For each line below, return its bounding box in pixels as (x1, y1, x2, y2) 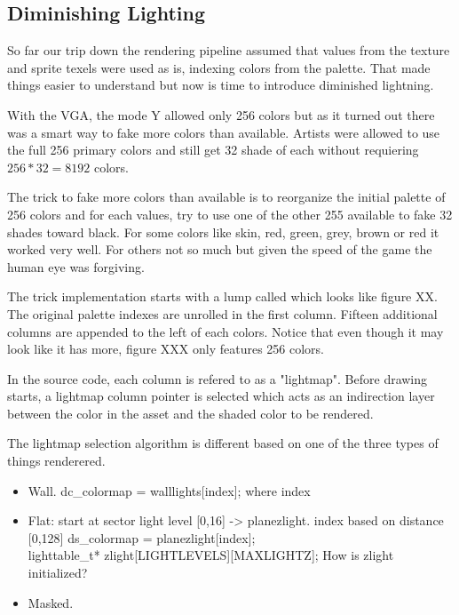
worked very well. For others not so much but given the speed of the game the (7, 240, 432, 259)
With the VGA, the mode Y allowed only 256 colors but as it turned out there (7, 105, 435, 124)
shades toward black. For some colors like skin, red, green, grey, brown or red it (7, 222, 439, 241)
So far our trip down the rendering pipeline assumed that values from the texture (7, 41, 450, 60)
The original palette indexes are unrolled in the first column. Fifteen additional (7, 304, 438, 323)
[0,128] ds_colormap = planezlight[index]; (28, 528, 256, 547)
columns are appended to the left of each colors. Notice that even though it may (7, 322, 444, 340)
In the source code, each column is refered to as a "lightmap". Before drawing (7, 369, 428, 387)
